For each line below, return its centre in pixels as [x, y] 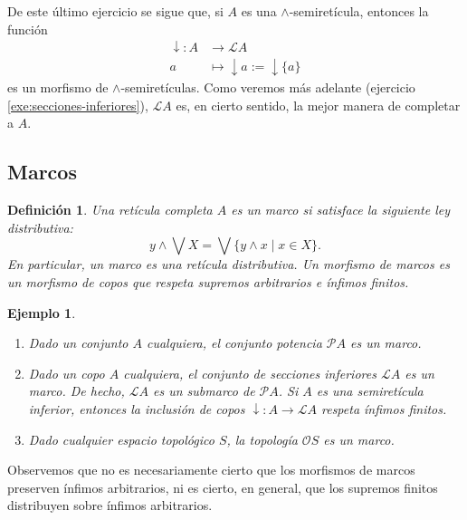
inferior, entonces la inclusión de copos [137, 408]
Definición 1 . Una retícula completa [110, 210]
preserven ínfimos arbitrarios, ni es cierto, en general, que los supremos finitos [223, 487]
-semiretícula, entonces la [359, 11]
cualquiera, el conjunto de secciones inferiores [250, 373]
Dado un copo [67, 373]
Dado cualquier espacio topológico [121, 439]
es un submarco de [204, 391]
